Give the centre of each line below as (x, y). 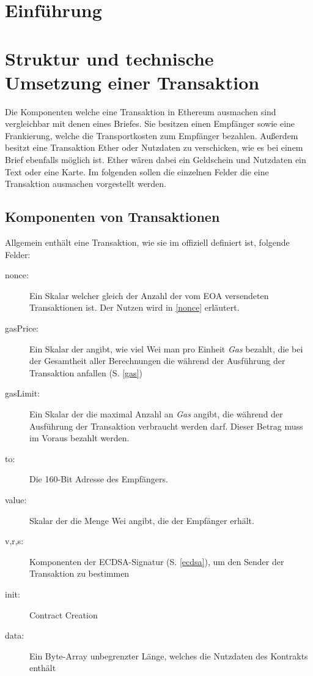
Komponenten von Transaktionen (112, 217)
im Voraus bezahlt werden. (79, 438)
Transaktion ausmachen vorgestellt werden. (86, 184)
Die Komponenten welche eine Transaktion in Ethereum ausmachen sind (141, 111)
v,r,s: (14, 541)
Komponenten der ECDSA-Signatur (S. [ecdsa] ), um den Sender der (157, 561)
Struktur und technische (109, 58)
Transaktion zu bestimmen (79, 573)
